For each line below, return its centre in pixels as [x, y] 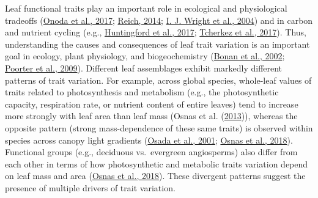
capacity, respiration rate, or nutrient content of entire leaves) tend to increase [152, 104]
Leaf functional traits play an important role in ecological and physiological [146, 8]
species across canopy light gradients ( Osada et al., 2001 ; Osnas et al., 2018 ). [149, 140]
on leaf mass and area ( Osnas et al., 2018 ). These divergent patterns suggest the [155, 176]
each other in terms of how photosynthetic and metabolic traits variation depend [157, 163]
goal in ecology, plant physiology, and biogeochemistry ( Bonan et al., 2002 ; [145, 56]
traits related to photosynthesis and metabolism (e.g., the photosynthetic [142, 92]
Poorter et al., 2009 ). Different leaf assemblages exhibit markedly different [144, 68]
